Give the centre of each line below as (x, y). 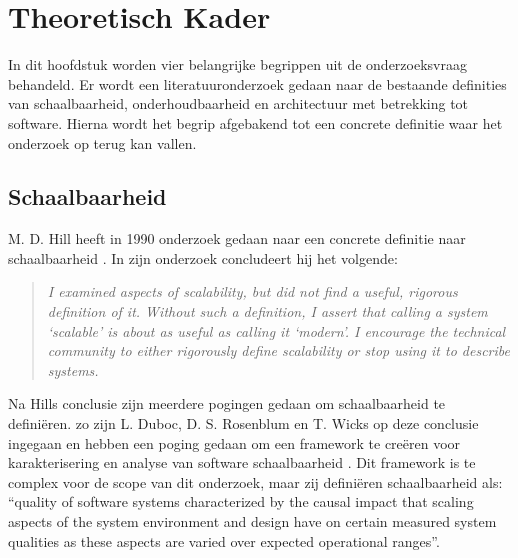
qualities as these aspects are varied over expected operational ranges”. (224, 540)
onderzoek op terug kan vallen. (102, 142)
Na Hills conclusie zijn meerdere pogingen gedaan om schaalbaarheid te (227, 403)
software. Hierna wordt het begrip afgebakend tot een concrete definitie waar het (255, 122)
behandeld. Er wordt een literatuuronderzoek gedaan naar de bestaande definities (257, 83)
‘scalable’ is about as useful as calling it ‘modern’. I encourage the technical (276, 330)
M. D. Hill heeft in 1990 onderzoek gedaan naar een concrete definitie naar (237, 238)
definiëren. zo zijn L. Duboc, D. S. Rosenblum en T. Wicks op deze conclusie (243, 423)
